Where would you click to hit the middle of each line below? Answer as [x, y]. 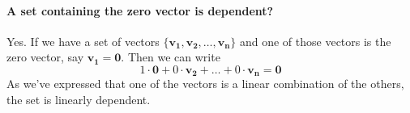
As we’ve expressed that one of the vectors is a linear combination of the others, [205, 84]
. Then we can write [171, 57]
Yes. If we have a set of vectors [83, 41]
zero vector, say [45, 57]
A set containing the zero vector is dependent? [140, 10]
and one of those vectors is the [315, 41]
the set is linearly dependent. [79, 100]
